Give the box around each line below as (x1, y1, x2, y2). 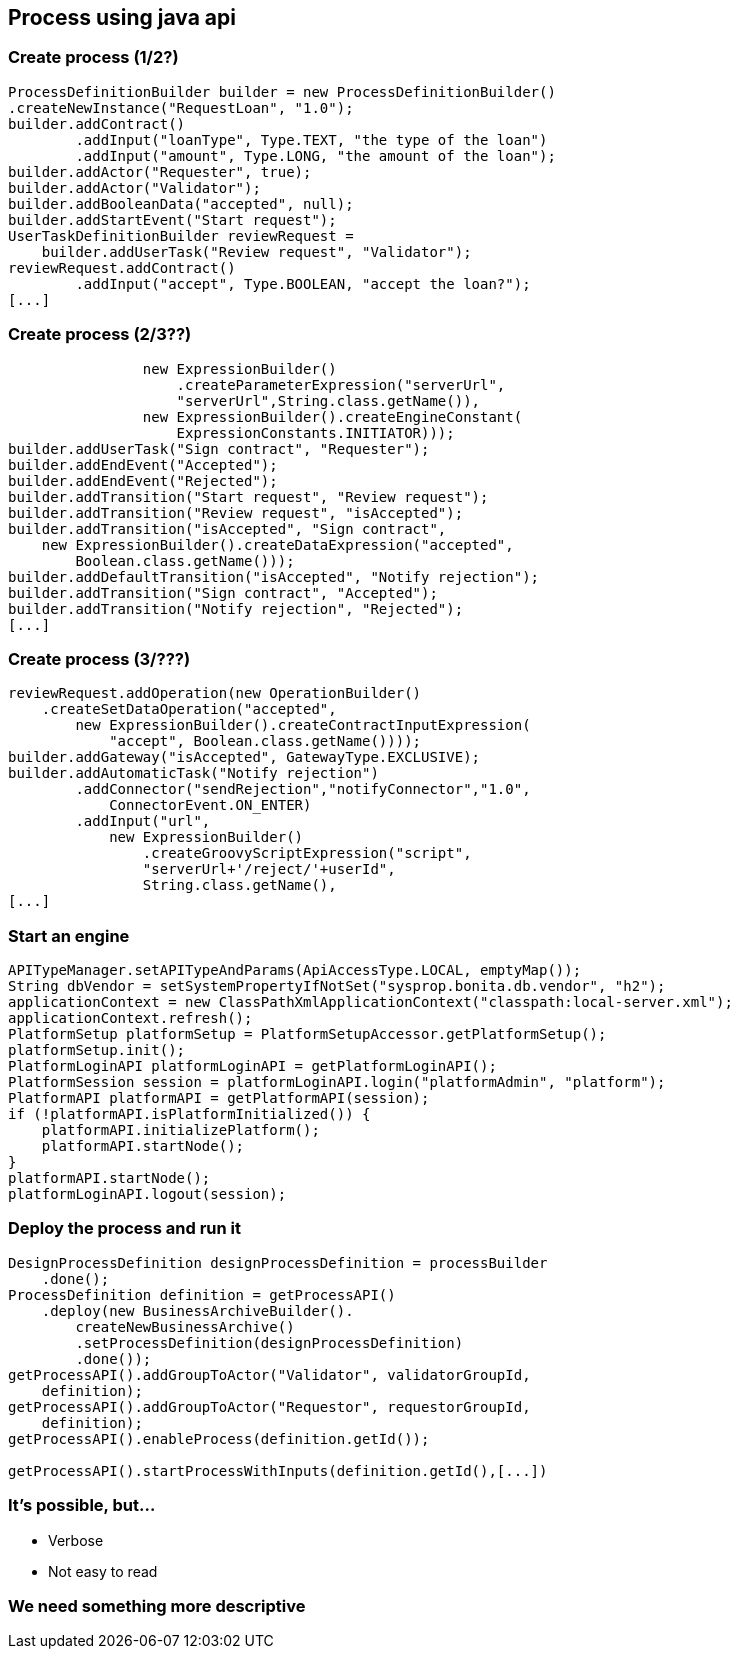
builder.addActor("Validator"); (8, 179, 261, 196)
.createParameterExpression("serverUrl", (176, 376, 506, 393)
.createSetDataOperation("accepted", (41, 701, 337, 718)
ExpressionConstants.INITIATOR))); (176, 424, 455, 441)
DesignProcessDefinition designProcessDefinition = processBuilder (8, 1254, 548, 1271)
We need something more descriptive (8, 1595, 306, 1616)
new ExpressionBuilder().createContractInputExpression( (75, 717, 531, 734)
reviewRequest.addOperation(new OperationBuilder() (8, 685, 422, 702)
